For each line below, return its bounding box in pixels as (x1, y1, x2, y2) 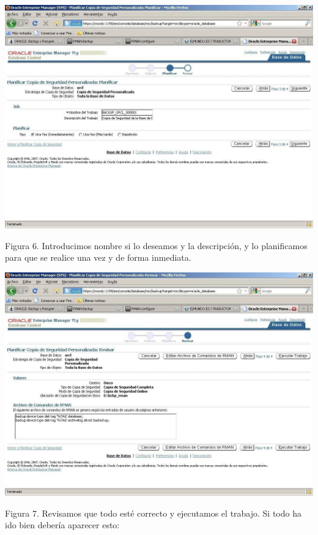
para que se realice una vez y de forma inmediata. (5, 251, 191, 264)
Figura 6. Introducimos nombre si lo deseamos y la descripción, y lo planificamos (5, 239, 308, 252)
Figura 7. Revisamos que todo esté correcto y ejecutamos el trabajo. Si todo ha (5, 506, 301, 519)
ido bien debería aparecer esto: (5, 518, 120, 531)
